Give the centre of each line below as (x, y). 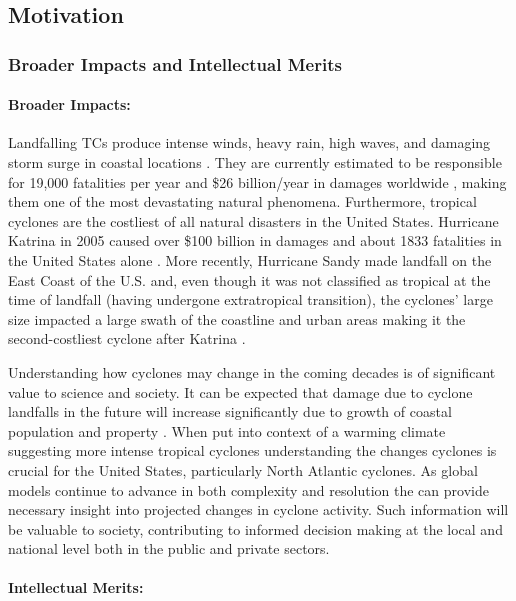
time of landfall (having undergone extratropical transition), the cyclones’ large (250, 299)
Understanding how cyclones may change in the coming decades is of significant (252, 371)
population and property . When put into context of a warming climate (227, 430)
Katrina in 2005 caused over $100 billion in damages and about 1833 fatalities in (255, 240)
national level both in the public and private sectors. (169, 548)
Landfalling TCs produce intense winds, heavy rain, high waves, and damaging (249, 142)
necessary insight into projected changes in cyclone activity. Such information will (258, 509)
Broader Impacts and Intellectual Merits (175, 63)
